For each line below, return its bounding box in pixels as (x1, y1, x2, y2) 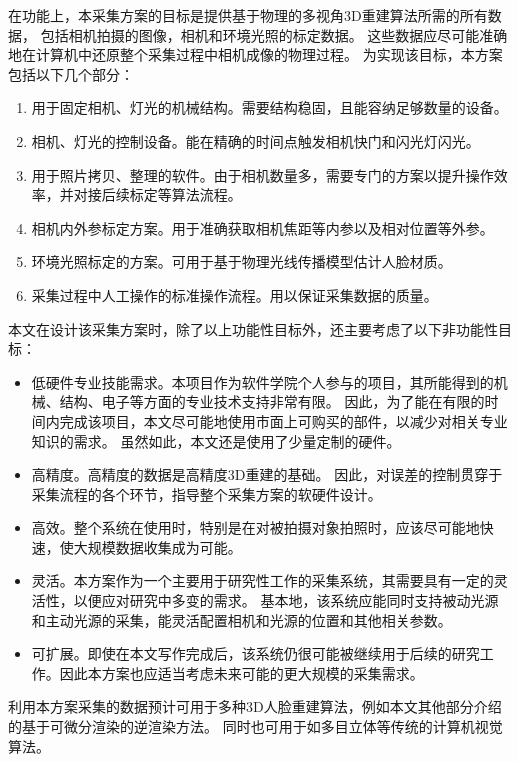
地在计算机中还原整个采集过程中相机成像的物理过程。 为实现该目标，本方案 (8, 44, 503, 65)
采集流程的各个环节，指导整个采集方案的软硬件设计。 (31, 483, 382, 504)
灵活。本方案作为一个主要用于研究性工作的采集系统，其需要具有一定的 (31, 570, 494, 591)
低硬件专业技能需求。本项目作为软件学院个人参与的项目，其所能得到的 (31, 371, 494, 392)
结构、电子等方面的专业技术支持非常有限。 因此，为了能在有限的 (59, 391, 485, 412)
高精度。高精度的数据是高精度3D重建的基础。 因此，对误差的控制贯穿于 (31, 464, 503, 485)
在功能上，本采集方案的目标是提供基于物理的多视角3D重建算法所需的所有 (8, 5, 488, 25)
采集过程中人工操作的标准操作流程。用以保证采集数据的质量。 (31, 284, 438, 305)
